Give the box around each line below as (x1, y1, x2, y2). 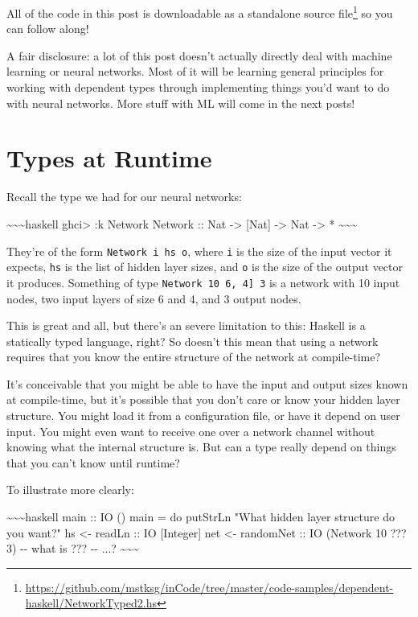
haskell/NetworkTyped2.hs (25, 594, 157, 611)
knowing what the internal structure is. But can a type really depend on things (6, 438, 396, 455)
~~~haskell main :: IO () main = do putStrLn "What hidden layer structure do (6, 508, 395, 525)
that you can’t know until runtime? (6, 454, 180, 471)
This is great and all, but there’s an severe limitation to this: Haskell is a (6, 317, 366, 334)
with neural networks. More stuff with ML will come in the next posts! (6, 94, 355, 111)
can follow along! (6, 20, 89, 37)
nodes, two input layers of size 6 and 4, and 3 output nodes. (6, 290, 301, 306)
